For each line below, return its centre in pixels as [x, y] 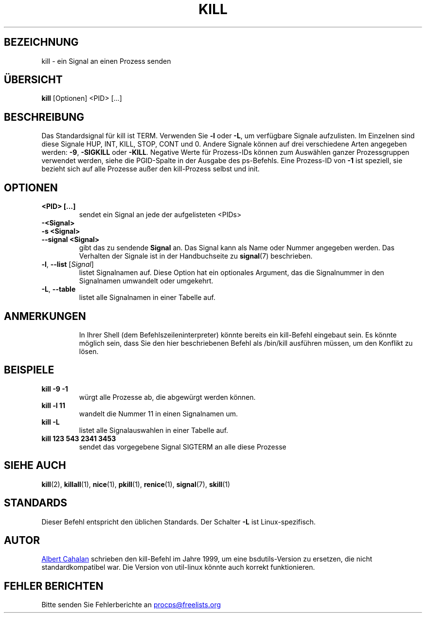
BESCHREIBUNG [44, 117]
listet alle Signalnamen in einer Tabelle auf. [147, 298]
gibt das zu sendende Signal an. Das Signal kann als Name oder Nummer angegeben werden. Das [237, 248]
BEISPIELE [29, 370]
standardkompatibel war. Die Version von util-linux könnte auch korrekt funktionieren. [178, 567]
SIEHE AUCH [35, 466]
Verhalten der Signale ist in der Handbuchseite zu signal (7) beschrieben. [196, 256]
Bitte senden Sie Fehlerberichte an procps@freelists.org [131, 605]
